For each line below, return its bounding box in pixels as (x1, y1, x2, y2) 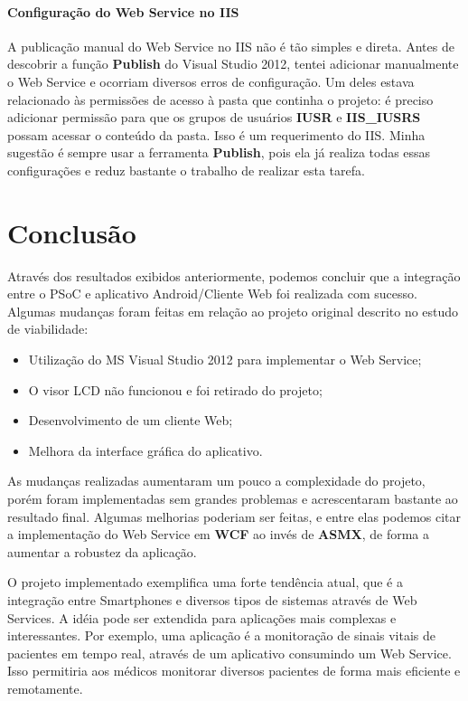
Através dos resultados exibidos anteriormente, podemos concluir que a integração (7, 266, 461, 285)
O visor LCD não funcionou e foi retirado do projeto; (28, 380, 323, 399)
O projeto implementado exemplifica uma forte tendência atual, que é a (7, 573, 403, 592)
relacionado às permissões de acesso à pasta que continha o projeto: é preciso (7, 90, 434, 109)
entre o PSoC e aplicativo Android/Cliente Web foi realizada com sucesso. (7, 284, 417, 303)
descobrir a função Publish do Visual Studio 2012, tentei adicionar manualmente (7, 54, 459, 73)
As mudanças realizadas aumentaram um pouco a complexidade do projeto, (7, 471, 426, 490)
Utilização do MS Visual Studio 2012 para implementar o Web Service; (28, 350, 422, 369)
